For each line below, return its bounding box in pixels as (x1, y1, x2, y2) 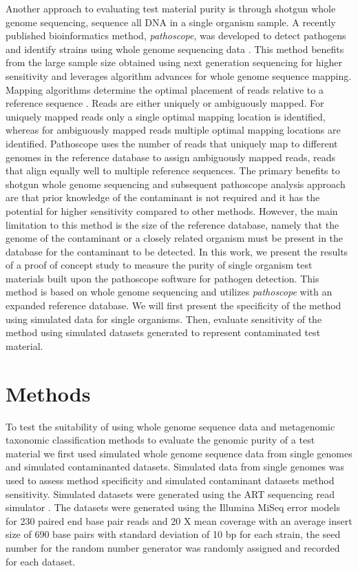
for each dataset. (6, 554, 76, 568)
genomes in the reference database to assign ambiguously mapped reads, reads (6, 149, 335, 164)
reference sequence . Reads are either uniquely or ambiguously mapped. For (6, 96, 324, 110)
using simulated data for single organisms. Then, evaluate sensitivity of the (6, 311, 322, 326)
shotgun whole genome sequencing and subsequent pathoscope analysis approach (6, 176, 346, 191)
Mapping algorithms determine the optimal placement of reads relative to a (6, 82, 324, 96)
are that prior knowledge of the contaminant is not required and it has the (6, 190, 320, 205)
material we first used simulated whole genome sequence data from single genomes (6, 446, 352, 460)
